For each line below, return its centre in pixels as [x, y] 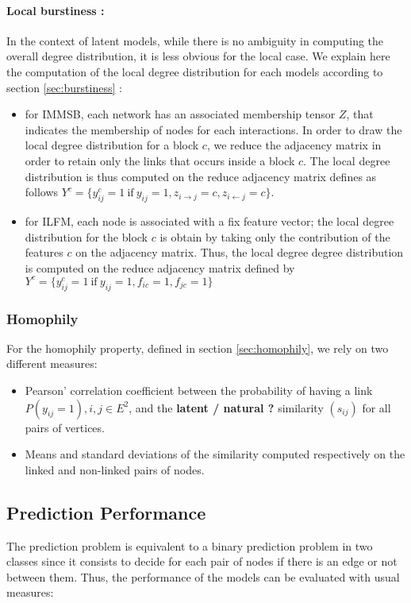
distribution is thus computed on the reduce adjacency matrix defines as [201, 176]
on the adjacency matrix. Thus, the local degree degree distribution [240, 252]
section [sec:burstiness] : [64, 87]
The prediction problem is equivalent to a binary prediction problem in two [190, 545]
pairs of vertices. [65, 427]
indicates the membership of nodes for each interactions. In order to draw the [213, 129]
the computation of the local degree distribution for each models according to [195, 71]
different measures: [52, 363]
